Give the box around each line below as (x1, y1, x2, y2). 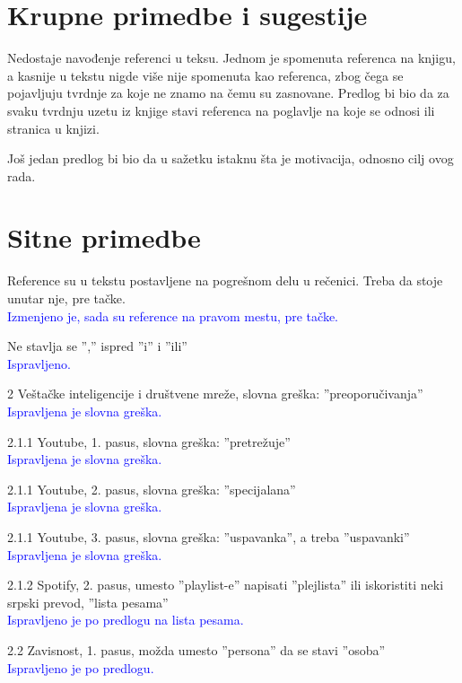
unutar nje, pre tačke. (7, 289, 126, 307)
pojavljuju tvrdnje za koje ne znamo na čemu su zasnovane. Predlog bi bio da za (7, 83, 449, 102)
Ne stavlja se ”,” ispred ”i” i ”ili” (7, 337, 187, 355)
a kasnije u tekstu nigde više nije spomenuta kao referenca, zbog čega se (7, 66, 404, 84)
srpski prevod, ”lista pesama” (7, 592, 169, 611)
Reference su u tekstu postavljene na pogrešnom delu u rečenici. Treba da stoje (7, 271, 443, 290)
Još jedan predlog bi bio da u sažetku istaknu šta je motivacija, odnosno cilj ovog (7, 149, 454, 168)
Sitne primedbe (7, 219, 201, 256)
